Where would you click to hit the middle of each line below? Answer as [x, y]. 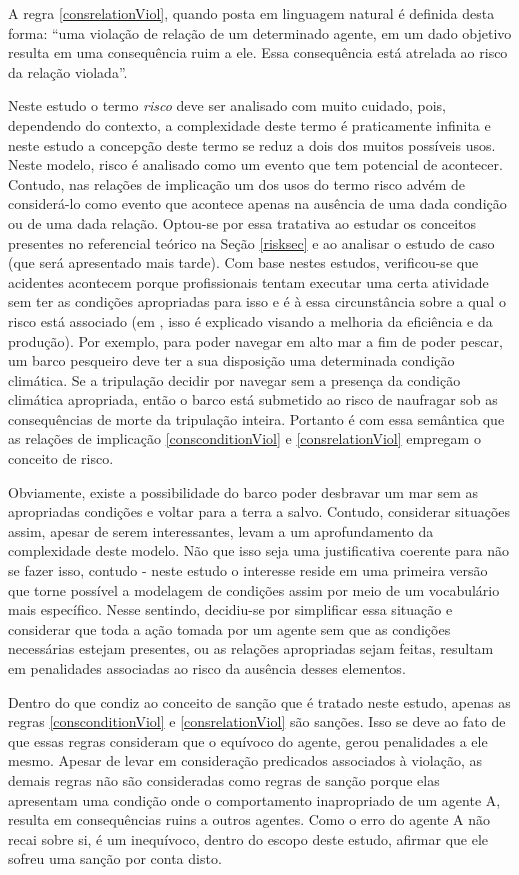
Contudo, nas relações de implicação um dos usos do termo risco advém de [237, 183]
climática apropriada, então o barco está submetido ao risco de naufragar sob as [253, 399]
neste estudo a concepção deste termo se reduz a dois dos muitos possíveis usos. [252, 144]
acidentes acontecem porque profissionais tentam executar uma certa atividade [248, 281]
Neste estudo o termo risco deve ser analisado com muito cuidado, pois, [227, 105]
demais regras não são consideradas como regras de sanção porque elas [224, 779]
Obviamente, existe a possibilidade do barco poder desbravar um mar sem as [243, 491]
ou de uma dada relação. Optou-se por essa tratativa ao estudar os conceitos [242, 222]
